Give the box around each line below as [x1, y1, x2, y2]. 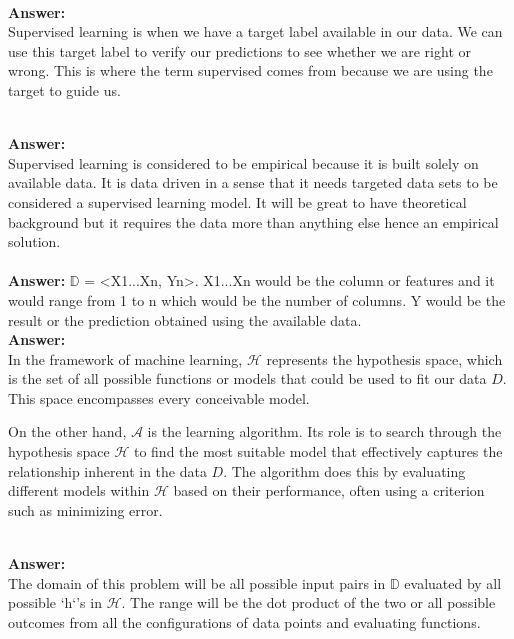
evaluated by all [404, 572, 502, 593]
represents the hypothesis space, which [266, 348, 503, 369]
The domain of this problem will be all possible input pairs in [8, 572, 386, 593]
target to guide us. [8, 79, 121, 100]
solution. [8, 231, 61, 252]
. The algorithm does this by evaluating [223, 460, 466, 481]
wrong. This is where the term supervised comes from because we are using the [8, 60, 493, 81]
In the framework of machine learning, [8, 348, 243, 369]
